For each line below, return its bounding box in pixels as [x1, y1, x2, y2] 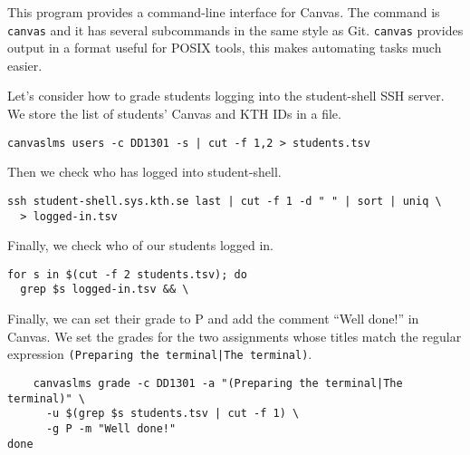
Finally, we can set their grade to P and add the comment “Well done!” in [7, 309, 419, 328]
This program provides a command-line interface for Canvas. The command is [7, 3, 440, 21]
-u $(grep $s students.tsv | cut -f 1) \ [45, 407, 300, 421]
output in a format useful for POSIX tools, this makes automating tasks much [7, 38, 442, 57]
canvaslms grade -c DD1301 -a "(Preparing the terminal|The [33, 376, 403, 390]
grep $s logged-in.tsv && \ [20, 283, 189, 296]
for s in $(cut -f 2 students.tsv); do [7, 267, 247, 281]
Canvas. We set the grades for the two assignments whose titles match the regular [7, 326, 462, 345]
